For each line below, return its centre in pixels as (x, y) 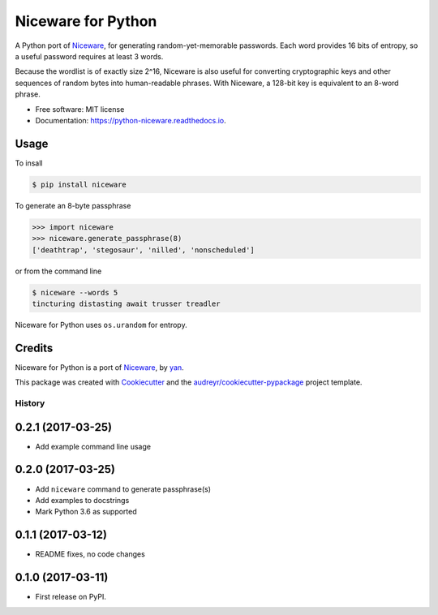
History (30, 403)
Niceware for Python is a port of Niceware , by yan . (99, 367)
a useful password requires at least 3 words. (89, 56)
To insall (29, 163)
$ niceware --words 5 (75, 292)
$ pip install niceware (79, 184)
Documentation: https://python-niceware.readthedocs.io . (131, 120)
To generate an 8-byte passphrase (73, 205)
